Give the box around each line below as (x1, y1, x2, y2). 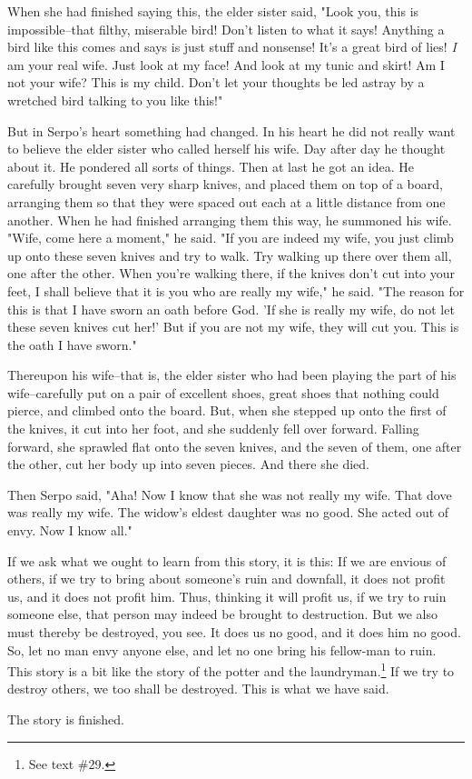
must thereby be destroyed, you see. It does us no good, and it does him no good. (7, 623, 461, 641)
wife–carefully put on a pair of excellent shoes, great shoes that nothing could (7, 383, 439, 402)
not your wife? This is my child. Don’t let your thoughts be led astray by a (7, 73, 425, 92)
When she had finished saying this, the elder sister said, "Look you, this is (7, 2, 419, 20)
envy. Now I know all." (7, 521, 133, 540)
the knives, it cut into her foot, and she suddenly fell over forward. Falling (7, 419, 419, 438)
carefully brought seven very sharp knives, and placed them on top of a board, (7, 175, 443, 194)
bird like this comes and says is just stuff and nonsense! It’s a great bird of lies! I (7, 37, 457, 56)
